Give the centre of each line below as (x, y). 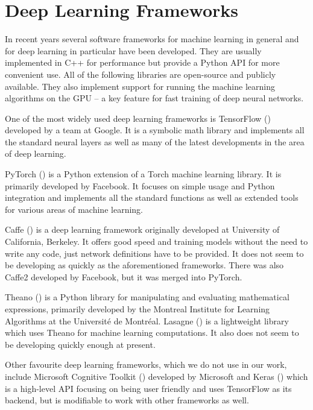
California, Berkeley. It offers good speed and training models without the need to (156, 241)
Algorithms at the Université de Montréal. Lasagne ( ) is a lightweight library (147, 320)
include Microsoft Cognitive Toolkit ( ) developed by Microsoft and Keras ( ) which (156, 376)
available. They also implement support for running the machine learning (140, 86)
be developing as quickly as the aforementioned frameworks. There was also (144, 265)
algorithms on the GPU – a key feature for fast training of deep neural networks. (154, 98)
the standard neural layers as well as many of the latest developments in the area (155, 141)
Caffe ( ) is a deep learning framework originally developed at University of (142, 229)
